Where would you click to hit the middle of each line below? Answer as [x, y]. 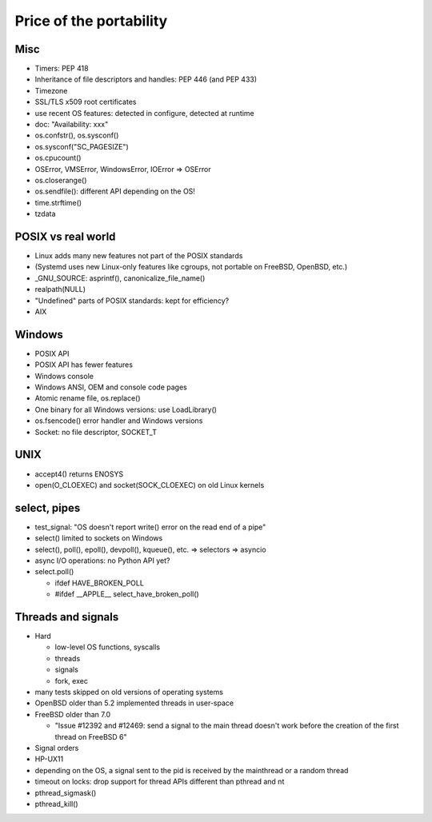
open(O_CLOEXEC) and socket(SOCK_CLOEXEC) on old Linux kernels [150, 485]
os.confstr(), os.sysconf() [77, 135]
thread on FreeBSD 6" [91, 736]
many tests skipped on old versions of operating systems [129, 692]
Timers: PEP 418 [62, 69]
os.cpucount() [58, 158]
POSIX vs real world [65, 236]
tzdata [45, 214]
